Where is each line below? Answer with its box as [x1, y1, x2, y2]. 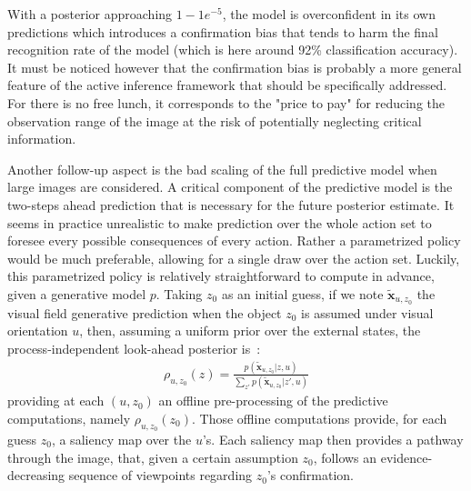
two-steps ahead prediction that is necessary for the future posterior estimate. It [7, 195, 455, 214]
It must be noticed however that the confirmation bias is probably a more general [7, 57, 462, 76]
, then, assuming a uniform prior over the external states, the [79, 321, 421, 340]
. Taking [155, 284, 203, 303]
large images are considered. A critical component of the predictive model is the [7, 177, 453, 196]
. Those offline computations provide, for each [192, 408, 447, 427]
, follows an [313, 447, 377, 466]
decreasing [7, 466, 65, 485]
